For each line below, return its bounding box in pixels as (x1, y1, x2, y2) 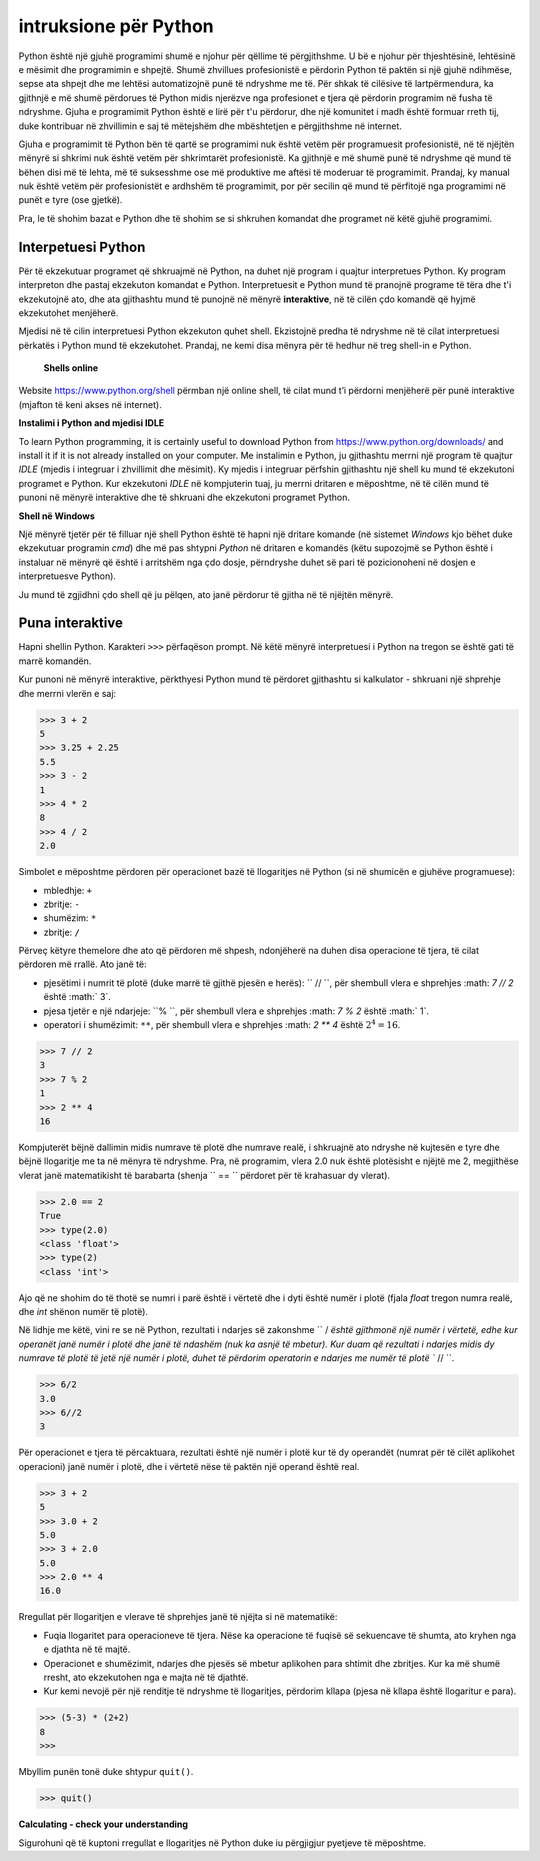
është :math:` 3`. (43, 991, 112, 1003)
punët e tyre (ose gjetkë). (18, 194, 123, 206)
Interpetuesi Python (18, 238, 146, 255)
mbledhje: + (43, 884, 93, 896)
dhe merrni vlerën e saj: (18, 687, 117, 699)
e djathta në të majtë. (43, 1643, 131, 1655)
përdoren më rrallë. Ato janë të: (18, 958, 147, 970)
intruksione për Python (18, 15, 214, 37)
